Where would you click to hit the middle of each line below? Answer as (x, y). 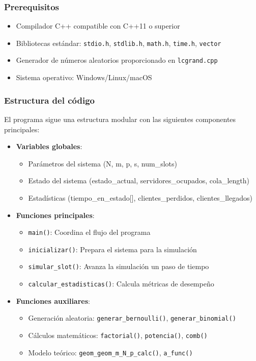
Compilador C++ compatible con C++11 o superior (98, 26)
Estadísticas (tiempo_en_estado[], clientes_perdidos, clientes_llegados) (140, 197)
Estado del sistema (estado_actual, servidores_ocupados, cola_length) (139, 180)
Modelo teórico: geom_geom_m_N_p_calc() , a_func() (110, 352)
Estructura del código (49, 100)
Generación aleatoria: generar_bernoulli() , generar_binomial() (132, 318)
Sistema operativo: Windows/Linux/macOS (84, 77)
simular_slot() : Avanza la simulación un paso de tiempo (119, 266)
